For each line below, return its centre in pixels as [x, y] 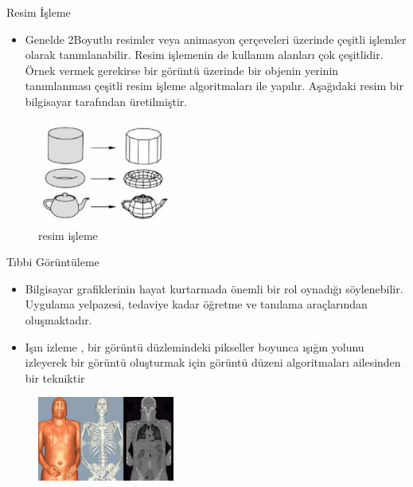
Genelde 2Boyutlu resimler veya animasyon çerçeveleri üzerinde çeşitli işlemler [216, 39]
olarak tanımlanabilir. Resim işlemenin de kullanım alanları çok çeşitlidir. [204, 55]
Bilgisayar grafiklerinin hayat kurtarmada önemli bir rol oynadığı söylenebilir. [214, 288]
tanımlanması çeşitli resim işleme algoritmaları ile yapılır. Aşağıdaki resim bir [214, 86]
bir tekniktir [55, 377]
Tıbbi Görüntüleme [53, 262]
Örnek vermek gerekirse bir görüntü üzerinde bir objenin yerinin [182, 70]
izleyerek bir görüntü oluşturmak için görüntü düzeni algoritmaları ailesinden [213, 362]
